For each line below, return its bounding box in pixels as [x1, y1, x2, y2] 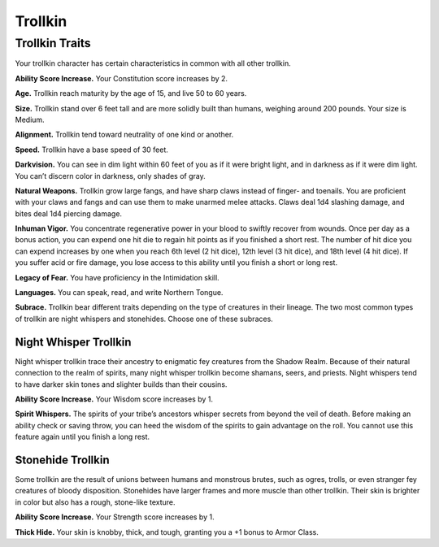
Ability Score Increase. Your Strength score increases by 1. [15, 512, 215, 522]
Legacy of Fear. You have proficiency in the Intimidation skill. [15, 272, 219, 282]
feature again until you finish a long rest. [15, 432, 150, 442]
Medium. [15, 115, 45, 124]
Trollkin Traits [15, 36, 91, 50]
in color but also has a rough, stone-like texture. [15, 497, 176, 507]
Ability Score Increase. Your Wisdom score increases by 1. [15, 394, 214, 404]
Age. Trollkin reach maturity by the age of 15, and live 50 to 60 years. [15, 89, 247, 98]
